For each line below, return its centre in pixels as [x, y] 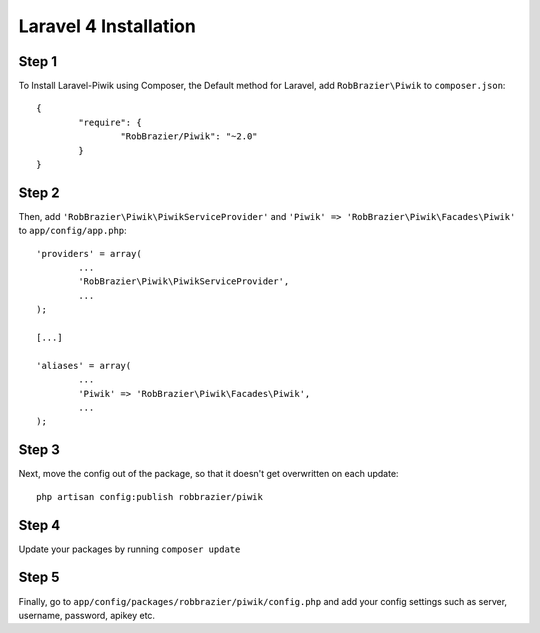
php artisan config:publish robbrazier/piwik [150, 496]
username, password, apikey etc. [86, 615]
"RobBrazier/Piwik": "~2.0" [189, 136]
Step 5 [39, 577]
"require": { [110, 122]
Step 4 [39, 525]
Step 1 [38, 61]
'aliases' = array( [84, 365]
